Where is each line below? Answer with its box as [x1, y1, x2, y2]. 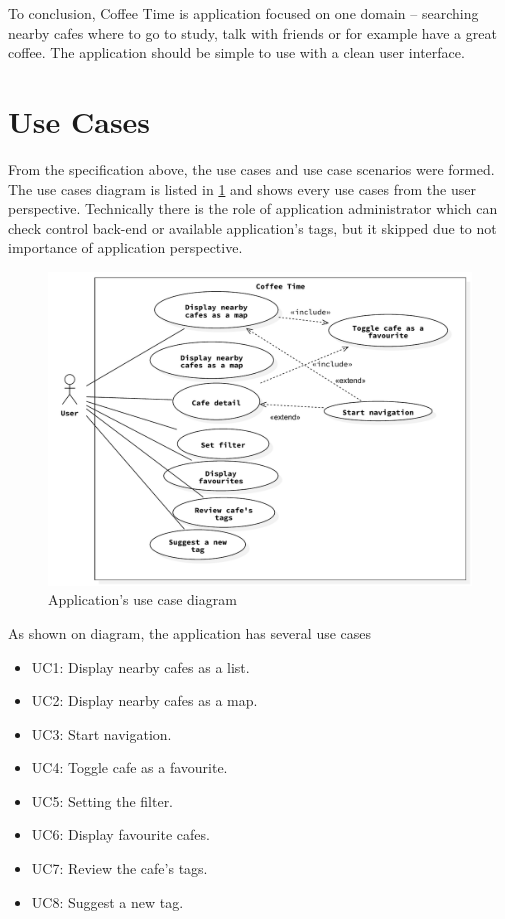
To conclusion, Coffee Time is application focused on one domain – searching [8, 3, 479, 23]
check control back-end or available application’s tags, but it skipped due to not [8, 217, 497, 238]
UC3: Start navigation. [31, 723, 172, 744]
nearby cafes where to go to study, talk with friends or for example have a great [8, 22, 497, 43]
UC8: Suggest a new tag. [31, 891, 184, 912]
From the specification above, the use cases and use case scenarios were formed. [8, 158, 495, 179]
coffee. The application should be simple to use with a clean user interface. [8, 42, 465, 63]
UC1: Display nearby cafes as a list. [31, 656, 250, 677]
